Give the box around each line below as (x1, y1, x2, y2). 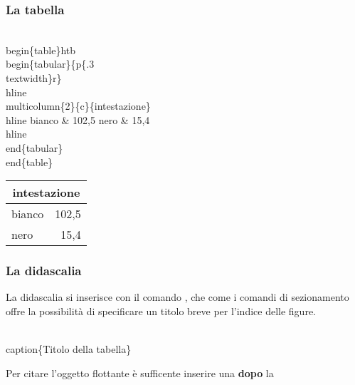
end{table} (6, 154, 53, 169)
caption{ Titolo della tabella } (6, 342, 132, 356)
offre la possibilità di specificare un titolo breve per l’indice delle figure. (6, 303, 317, 318)
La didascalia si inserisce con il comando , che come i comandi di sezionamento (6, 289, 349, 304)
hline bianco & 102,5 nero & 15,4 (6, 112, 150, 127)
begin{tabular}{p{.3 (6, 56, 95, 71)
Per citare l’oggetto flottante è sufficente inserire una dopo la (6, 365, 274, 380)
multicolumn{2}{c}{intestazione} (6, 98, 151, 113)
